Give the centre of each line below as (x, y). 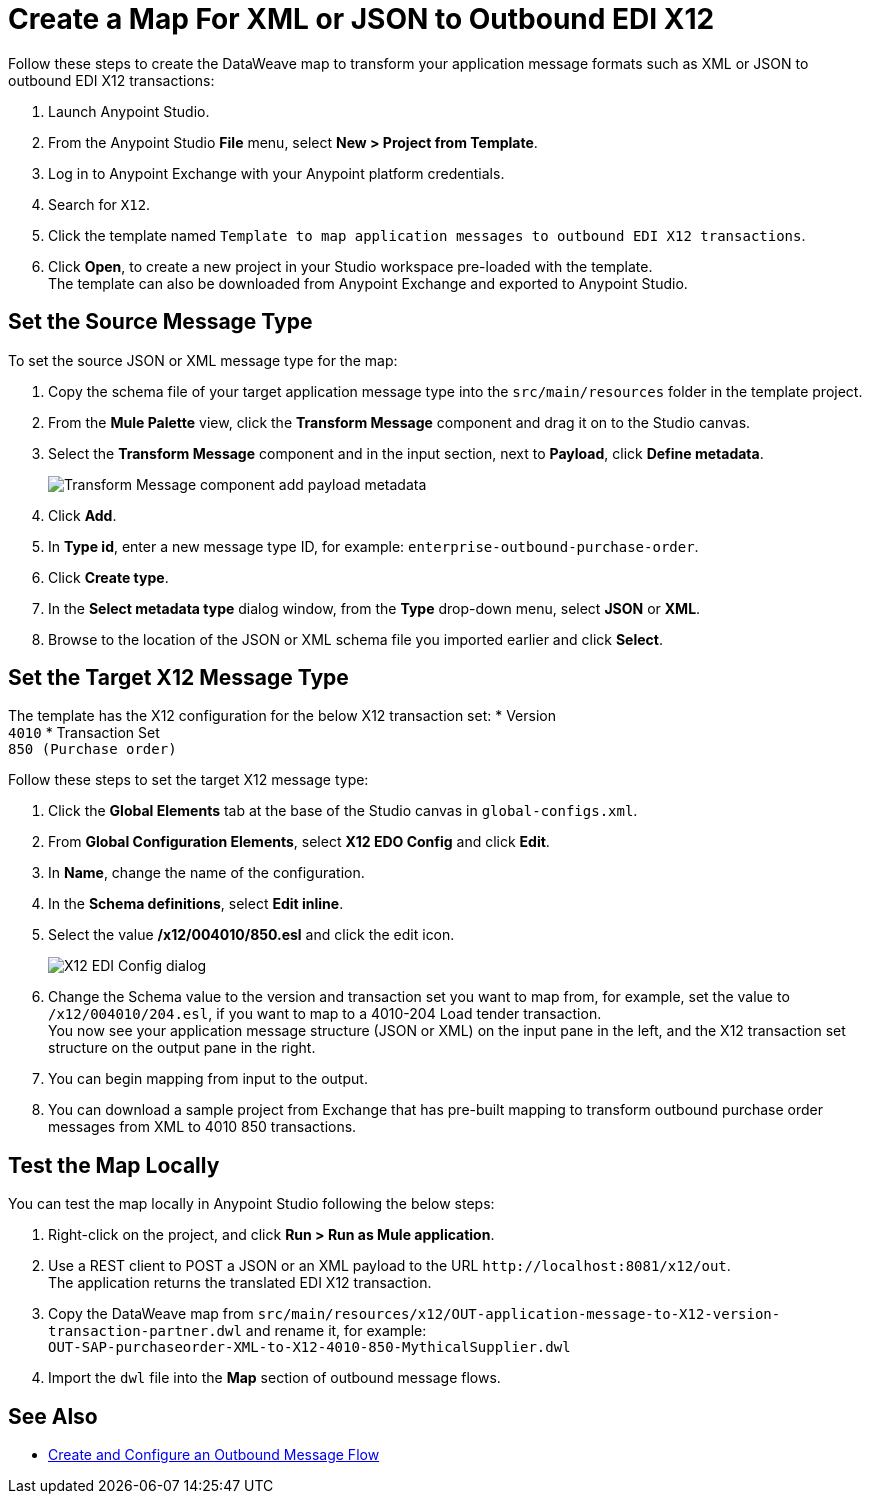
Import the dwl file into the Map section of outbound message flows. (274, 1378)
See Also (53, 1416)
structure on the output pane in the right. (182, 1048)
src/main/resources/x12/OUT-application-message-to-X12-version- (519, 1314)
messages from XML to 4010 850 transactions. (202, 1127)
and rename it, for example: (336, 1331)
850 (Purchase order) (92, 749)
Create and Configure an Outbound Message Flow (214, 1455)
